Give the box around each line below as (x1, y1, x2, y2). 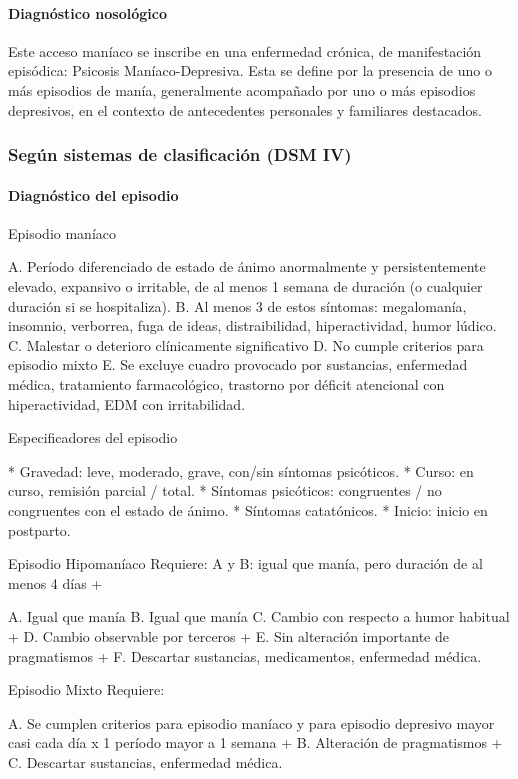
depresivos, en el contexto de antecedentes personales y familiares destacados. (8, 99, 482, 120)
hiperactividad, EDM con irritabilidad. (8, 393, 246, 414)
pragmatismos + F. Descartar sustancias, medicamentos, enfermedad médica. (8, 645, 482, 666)
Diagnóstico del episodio (8, 184, 179, 205)
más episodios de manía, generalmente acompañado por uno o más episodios (8, 79, 476, 100)
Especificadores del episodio (8, 427, 178, 448)
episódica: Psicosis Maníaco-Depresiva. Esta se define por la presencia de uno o (8, 60, 492, 81)
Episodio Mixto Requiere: (8, 679, 165, 700)
